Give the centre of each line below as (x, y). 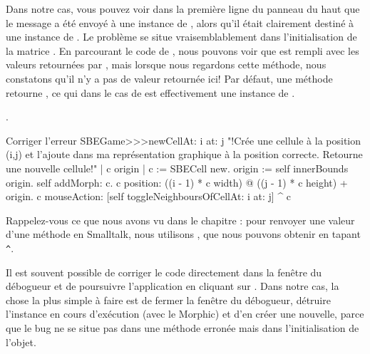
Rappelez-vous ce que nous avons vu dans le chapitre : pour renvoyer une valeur (180, 220)
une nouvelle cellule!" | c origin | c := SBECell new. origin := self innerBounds (177, 168)
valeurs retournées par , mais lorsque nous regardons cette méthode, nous (166, 64)
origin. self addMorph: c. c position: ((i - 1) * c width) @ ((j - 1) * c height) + (177, 182)
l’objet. (21, 342)
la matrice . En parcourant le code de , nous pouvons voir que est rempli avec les (183, 50)
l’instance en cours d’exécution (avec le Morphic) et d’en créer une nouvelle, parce (185, 314)
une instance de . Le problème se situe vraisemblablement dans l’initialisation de (181, 37)
